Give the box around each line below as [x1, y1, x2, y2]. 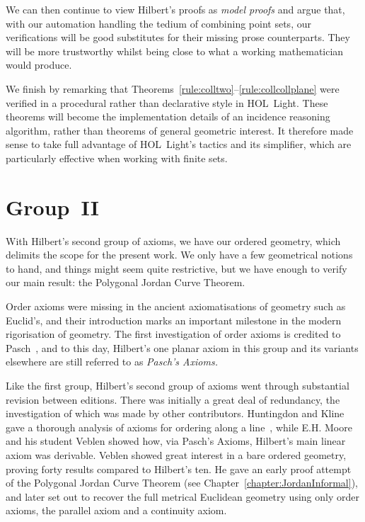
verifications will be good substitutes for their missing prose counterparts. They [6, 30, 350, 45]
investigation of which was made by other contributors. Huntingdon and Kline [6, 406, 344, 421]
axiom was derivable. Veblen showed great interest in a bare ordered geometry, [6, 447, 347, 462]
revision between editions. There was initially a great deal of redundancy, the [6, 392, 340, 407]
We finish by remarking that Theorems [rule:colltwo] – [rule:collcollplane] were [6, 81, 340, 96]
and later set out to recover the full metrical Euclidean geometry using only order [6, 489, 359, 504]
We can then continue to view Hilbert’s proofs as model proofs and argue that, [6, 2, 345, 16]
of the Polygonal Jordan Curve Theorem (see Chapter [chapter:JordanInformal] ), [6, 475, 358, 490]
